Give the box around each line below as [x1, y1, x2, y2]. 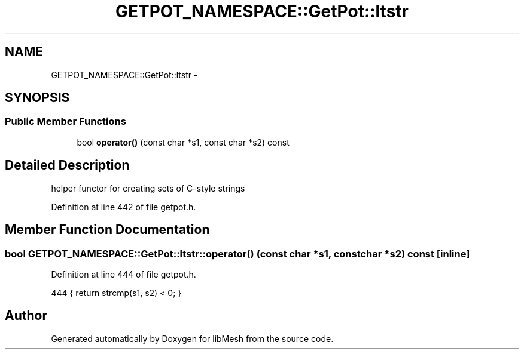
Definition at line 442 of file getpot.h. [51, 201, 196, 212]
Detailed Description [5, 158, 130, 173]
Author [5, 308, 47, 324]
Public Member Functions [5, 115, 126, 128]
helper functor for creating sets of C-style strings [51, 183, 245, 193]
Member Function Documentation [5, 222, 210, 238]
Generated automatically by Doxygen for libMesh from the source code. [51, 333, 334, 344]
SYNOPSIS [5, 90, 70, 106]
